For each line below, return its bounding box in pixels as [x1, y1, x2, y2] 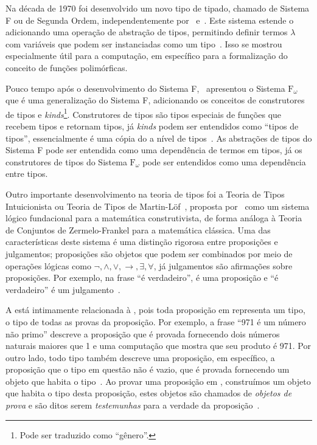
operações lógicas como [5, 259, 91, 272]
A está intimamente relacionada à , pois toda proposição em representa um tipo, [5, 303, 305, 316]
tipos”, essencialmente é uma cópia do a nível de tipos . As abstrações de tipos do [5, 131, 312, 144]
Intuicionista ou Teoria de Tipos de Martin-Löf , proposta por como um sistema [5, 199, 310, 212]
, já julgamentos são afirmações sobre [153, 259, 293, 272]
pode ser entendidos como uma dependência [142, 155, 306, 168]
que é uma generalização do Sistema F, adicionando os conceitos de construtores [5, 94, 305, 106]
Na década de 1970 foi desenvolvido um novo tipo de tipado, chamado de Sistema [5, 2, 310, 14]
